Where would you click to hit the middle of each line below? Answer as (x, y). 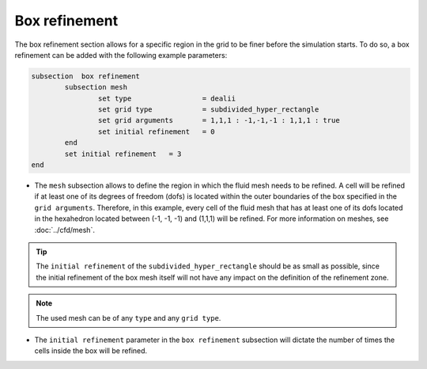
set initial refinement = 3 (123, 154)
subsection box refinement (85, 76)
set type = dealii (167, 98)
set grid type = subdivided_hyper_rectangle (208, 110)
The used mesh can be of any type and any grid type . (128, 318)
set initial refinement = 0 (156, 131)
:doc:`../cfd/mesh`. (64, 230)
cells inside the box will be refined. (91, 351)
